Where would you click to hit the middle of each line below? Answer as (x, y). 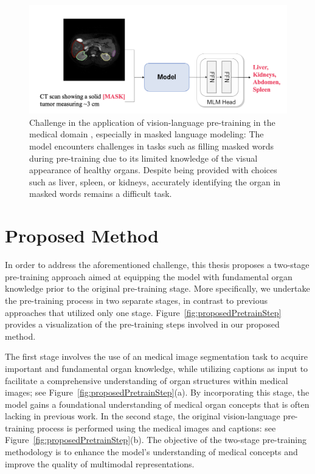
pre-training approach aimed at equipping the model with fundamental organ (149, 276)
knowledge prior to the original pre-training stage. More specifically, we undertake (157, 288)
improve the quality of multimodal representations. (100, 463)
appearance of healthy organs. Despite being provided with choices (153, 170)
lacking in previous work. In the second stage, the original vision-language (143, 416)
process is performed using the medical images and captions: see (156, 428)
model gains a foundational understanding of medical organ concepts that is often (157, 404)
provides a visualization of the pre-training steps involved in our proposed (142, 324)
